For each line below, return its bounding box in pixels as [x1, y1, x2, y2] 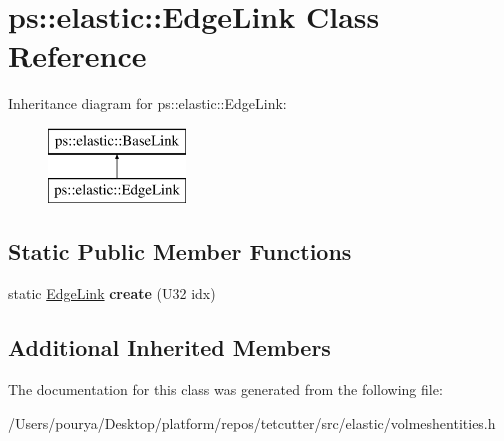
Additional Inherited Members [8, 332, 331, 363]
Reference [8, 35, 147, 76]
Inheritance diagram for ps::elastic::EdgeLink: [8, 93, 287, 114]
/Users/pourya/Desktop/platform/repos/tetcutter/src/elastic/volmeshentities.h [8, 412, 496, 433]
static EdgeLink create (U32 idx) [8, 283, 216, 304]
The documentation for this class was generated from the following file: [8, 379, 443, 400]
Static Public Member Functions [8, 236, 352, 267]
